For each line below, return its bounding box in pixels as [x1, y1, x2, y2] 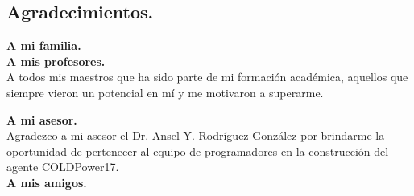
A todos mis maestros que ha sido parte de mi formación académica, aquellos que [6, 68, 408, 85]
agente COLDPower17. [6, 158, 119, 175]
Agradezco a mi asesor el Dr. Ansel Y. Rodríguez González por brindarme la [6, 127, 385, 144]
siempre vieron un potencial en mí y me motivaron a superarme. [6, 84, 324, 100]
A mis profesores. [6, 52, 106, 69]
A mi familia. [6, 37, 81, 54]
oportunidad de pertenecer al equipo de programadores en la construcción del [6, 142, 389, 159]
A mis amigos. [6, 174, 87, 190]
